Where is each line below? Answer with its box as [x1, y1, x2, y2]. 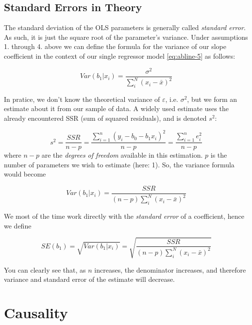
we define [4, 220, 32, 230]
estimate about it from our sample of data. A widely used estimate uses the [4, 103, 229, 114]
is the [210, 150, 227, 160]
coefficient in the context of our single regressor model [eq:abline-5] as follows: [4, 50, 235, 61]
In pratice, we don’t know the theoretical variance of [4, 94, 160, 104]
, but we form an [187, 94, 237, 104]
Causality [4, 303, 68, 323]
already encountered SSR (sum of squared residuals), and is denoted [4, 113, 207, 123]
